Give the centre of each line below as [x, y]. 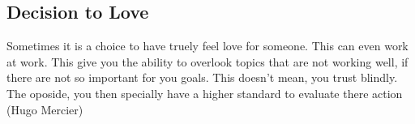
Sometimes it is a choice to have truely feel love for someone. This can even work [207, 46]
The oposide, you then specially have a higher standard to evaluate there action [205, 93]
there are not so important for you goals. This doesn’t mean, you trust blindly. [202, 77]
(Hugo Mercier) [45, 109]
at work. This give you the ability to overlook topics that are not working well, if [207, 61]
